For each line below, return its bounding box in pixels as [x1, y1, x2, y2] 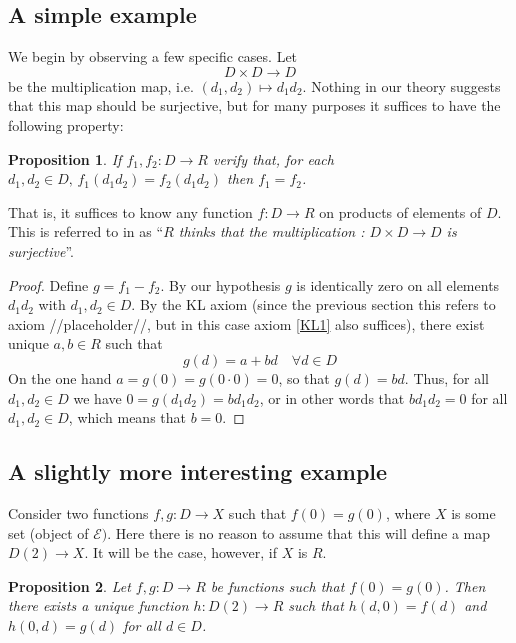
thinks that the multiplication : [178, 221, 365, 242]
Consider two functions [8, 502, 149, 523]
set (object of [8, 522, 89, 543]
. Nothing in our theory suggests [302, 75, 501, 96]
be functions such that [210, 575, 345, 596]
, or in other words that [259, 387, 405, 408]
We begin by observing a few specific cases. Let [8, 46, 298, 67]
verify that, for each [212, 148, 334, 169]
